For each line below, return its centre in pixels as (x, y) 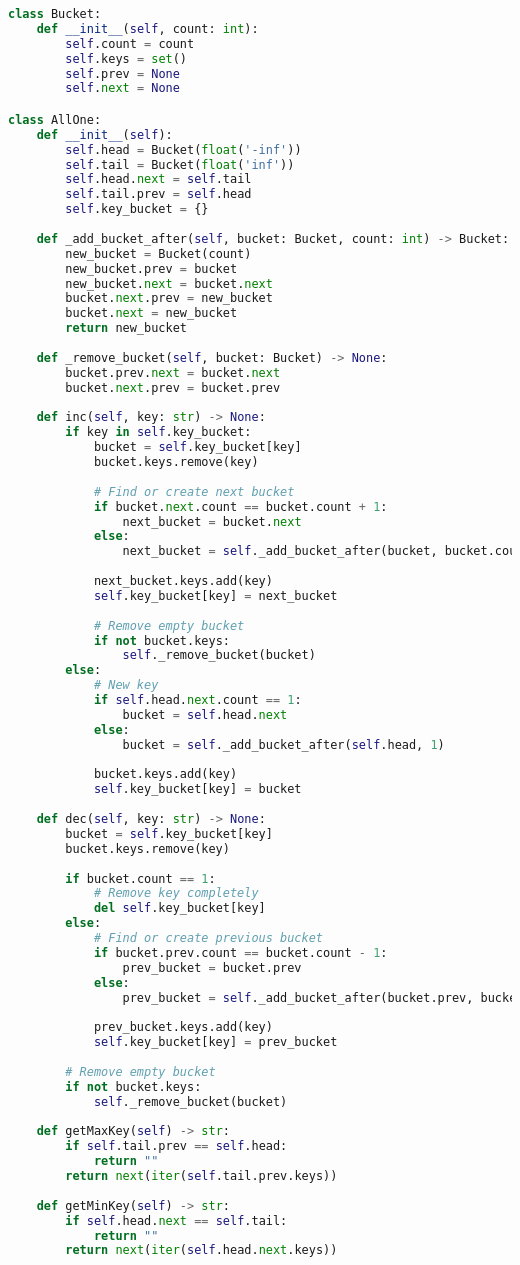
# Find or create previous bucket (208, 938)
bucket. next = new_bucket (151, 313)
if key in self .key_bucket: (158, 432)
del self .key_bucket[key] (179, 908)
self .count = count (130, 43)
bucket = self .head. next (205, 714)
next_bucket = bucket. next (212, 521)
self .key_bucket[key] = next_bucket (215, 595)
